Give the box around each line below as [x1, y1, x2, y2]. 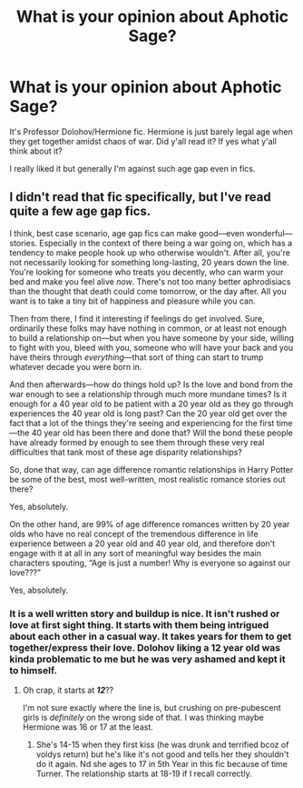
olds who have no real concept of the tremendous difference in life [9, 528, 259, 539]
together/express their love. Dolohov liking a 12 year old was [9, 641, 281, 653]
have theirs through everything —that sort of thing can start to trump [9, 352, 264, 363]
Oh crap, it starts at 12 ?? [22, 684, 114, 696]
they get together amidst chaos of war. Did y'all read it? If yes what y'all [9, 135, 277, 146]
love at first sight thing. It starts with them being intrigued [9, 618, 269, 631]
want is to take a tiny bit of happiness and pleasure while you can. [9, 295, 256, 306]
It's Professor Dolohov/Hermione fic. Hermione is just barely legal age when [9, 125, 293, 137]
